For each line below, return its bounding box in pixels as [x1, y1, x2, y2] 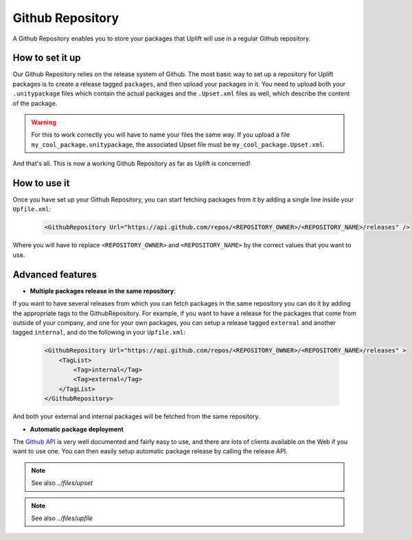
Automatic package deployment [30, 425, 124, 433]
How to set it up [12, 52, 82, 64]
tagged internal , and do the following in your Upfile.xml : [12, 328, 185, 337]
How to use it [12, 177, 70, 189]
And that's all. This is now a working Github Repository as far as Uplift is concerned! [12, 159, 251, 168]
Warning [31, 118, 56, 126]
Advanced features [12, 269, 98, 280]
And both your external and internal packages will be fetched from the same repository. [12, 412, 260, 420]
